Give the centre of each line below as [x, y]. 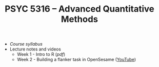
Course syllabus [26, 44]
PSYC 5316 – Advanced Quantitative [79, 9]
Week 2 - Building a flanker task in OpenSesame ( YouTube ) [76, 60]
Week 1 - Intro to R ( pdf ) [41, 54]
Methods [79, 19]
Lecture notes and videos [35, 49]
